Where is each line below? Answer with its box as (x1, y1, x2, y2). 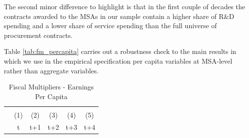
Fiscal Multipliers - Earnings (9, 82, 94, 92)
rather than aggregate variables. (4, 65, 99, 75)
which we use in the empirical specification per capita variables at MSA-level (4, 55, 232, 66)
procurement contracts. (4, 30, 73, 40)
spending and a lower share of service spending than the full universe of (4, 20, 217, 31)
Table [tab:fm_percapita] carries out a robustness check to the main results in (4, 46, 236, 56)
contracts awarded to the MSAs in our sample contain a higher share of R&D (4, 11, 234, 21)
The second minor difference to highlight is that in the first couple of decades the (4, 1, 246, 11)
